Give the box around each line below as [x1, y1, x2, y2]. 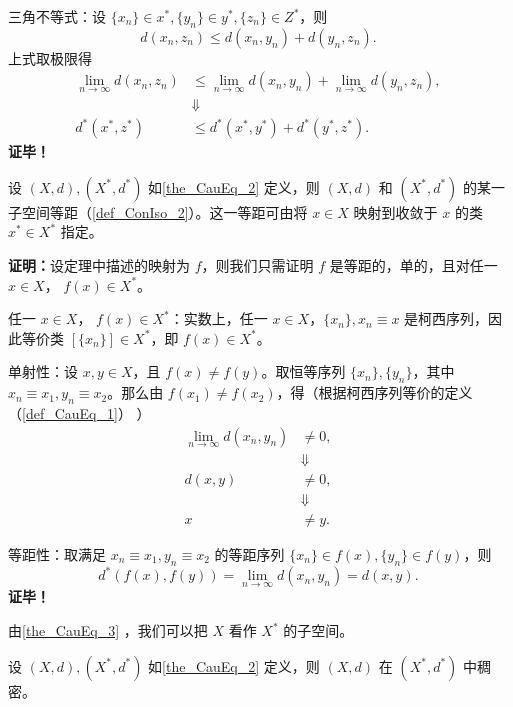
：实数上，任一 [169, 308, 268, 329]
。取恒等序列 [261, 361, 346, 382]
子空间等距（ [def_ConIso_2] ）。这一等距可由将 [8, 201, 308, 222]
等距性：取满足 [8, 543, 106, 564]
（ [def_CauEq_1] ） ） [8, 402, 151, 423]
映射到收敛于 [353, 201, 438, 222]
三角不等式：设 [8, 6, 106, 26]
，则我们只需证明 [201, 254, 314, 275]
